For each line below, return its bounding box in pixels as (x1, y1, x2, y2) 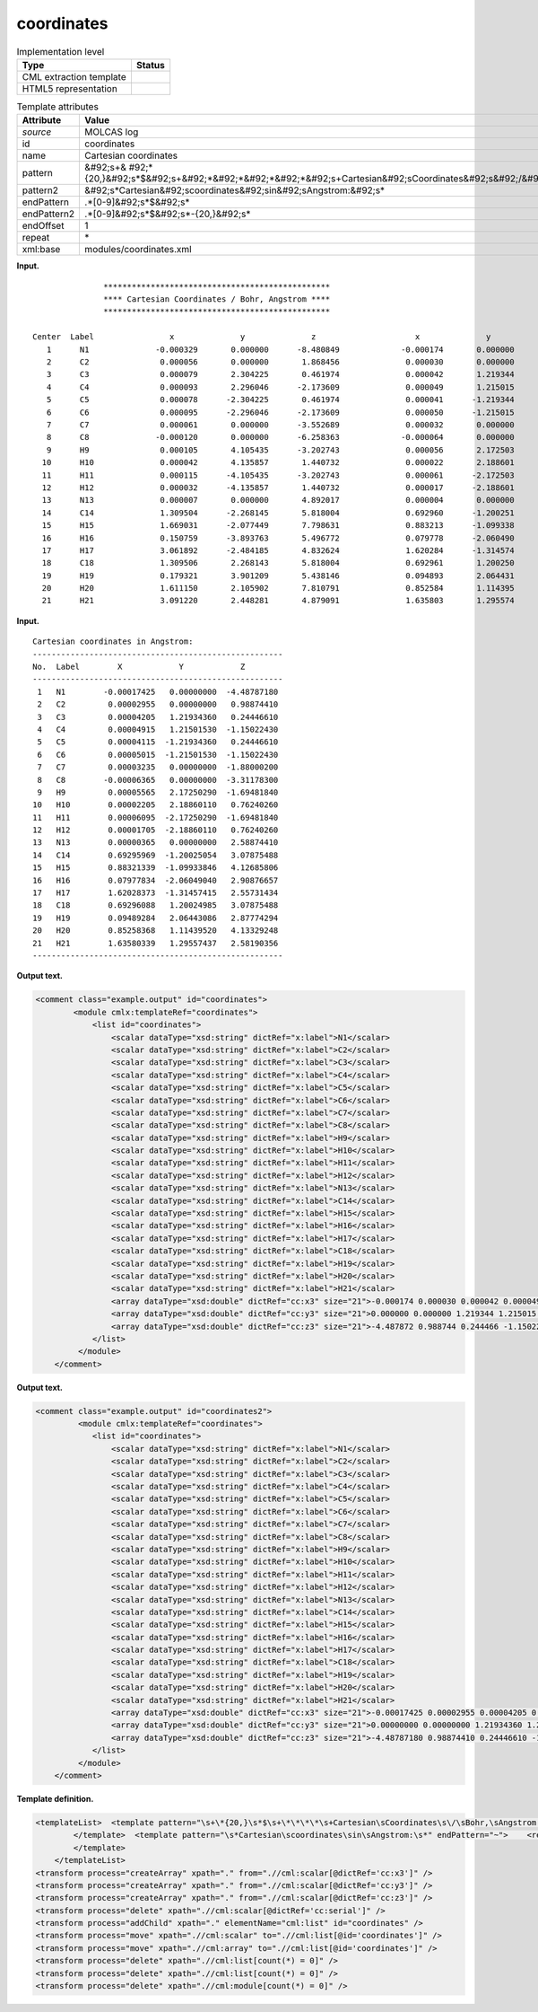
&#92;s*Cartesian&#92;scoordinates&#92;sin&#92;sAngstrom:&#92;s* (84, 184, 386, 197)
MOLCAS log (84, 126, 139, 138)
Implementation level (16, 45, 105, 57)
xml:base (22, 243, 61, 256)
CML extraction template (22, 70, 126, 83)
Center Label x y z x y (32, 332, 491, 342)
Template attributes (16, 101, 99, 113)
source (22, 126, 52, 138)
